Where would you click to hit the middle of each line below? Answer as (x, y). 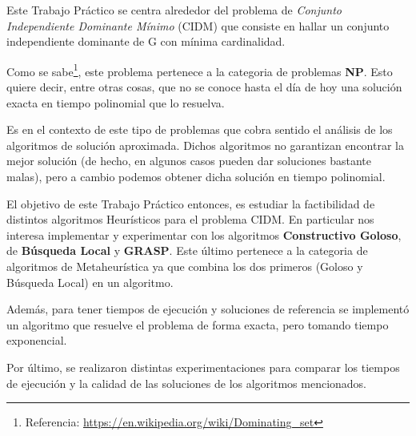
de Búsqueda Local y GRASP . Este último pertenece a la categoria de (187, 250)
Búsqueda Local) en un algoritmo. (90, 282)
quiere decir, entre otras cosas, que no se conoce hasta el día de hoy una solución (204, 87)
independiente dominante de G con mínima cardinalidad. (146, 41)
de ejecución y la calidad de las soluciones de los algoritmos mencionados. (187, 383)
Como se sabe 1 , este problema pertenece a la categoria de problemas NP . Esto (200, 70)
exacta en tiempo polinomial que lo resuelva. (116, 102)
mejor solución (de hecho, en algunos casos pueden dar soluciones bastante (189, 161)
